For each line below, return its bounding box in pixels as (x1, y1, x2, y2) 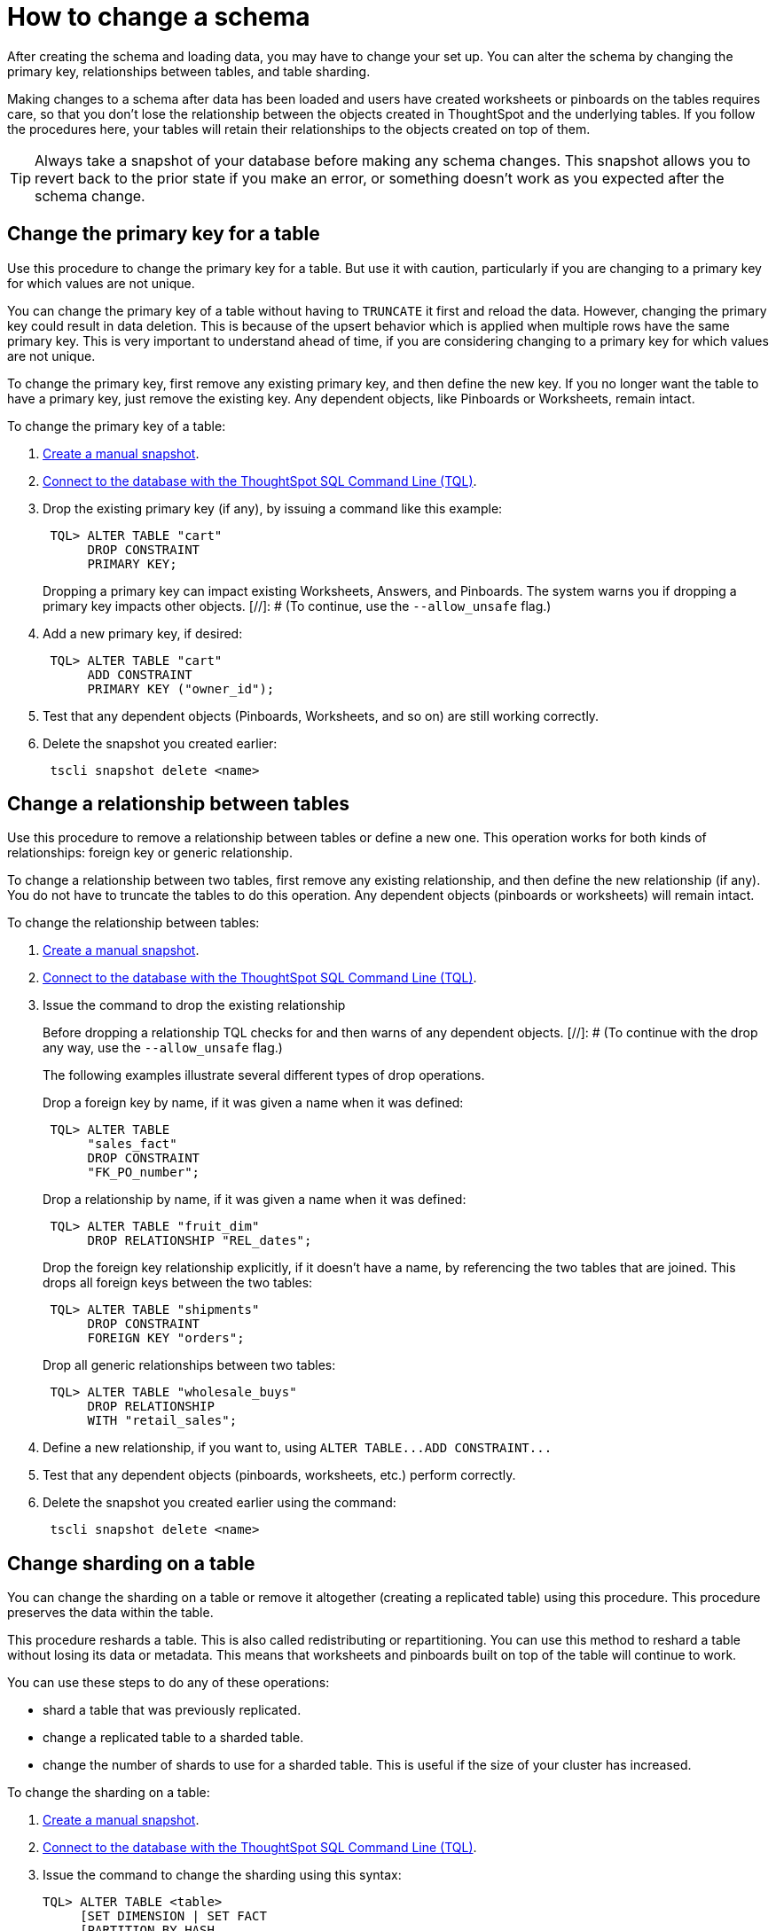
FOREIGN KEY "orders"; (87, 1331, 245, 1346)
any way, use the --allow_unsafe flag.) (43, 1040, 283, 1056)
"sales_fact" (87, 1137, 177, 1152)
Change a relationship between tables (7, 793, 349, 816)
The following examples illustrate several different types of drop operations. (43, 1067, 485, 1083)
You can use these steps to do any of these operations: (7, 1675, 330, 1691)
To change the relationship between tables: (7, 915, 260, 931)
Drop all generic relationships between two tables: (43, 1357, 336, 1373)
